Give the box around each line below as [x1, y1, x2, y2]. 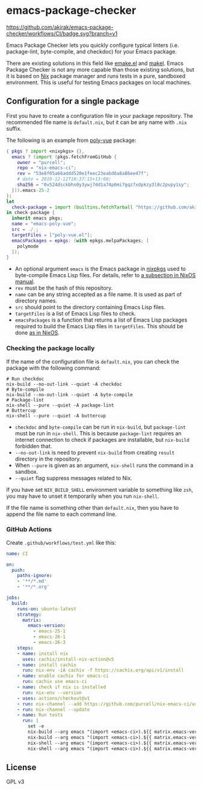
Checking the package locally [6, 344, 95, 352]
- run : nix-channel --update [17, 706, 90, 712]
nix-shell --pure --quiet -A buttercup [6, 412, 106, 418]
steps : [17, 645, 34, 651]
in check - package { [6, 210, 55, 216]
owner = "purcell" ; [17, 159, 66, 165]
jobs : [6, 595, 20, 601]
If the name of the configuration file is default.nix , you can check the [6, 358, 179, 365]
